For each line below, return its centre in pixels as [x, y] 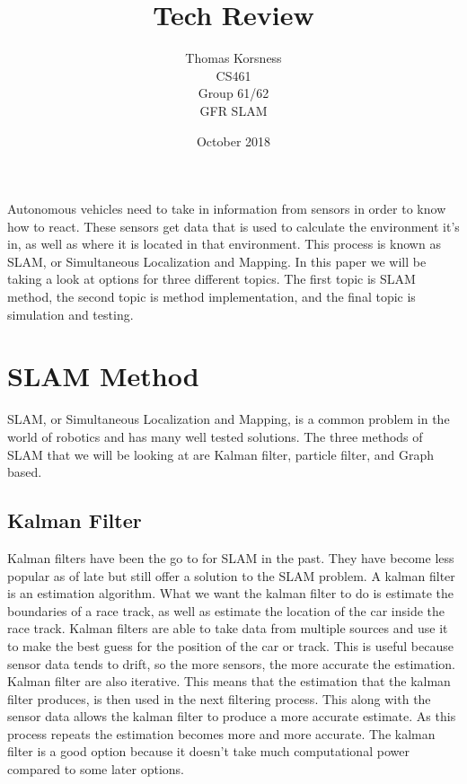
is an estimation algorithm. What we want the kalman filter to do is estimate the [230, 593]
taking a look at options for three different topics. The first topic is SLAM [211, 279]
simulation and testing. [70, 314]
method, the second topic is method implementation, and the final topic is [211, 297]
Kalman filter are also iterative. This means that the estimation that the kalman [229, 681]
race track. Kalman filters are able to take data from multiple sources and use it [228, 628]
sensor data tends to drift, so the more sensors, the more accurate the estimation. [231, 663]
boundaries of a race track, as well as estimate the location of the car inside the [226, 610]
